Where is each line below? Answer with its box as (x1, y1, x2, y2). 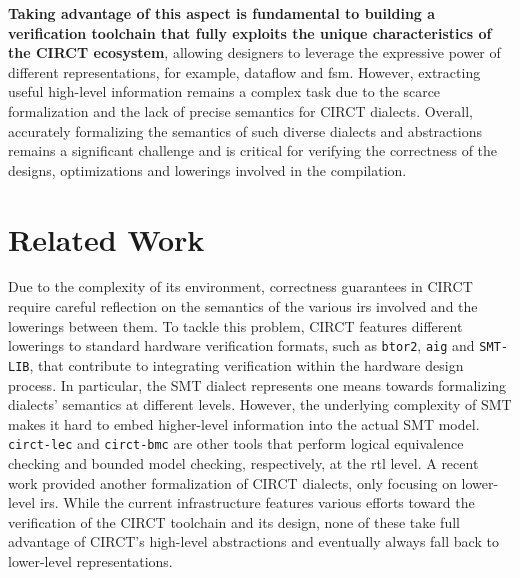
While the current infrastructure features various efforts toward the (63, 492, 475, 513)
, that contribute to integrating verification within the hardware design (29, 354, 464, 375)
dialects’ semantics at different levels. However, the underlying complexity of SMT (8, 394, 512, 415)
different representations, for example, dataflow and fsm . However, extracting (8, 61, 481, 82)
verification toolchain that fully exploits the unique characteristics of (8, 22, 492, 43)
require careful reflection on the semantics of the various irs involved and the (8, 296, 478, 317)
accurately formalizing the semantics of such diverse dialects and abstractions (8, 120, 482, 141)
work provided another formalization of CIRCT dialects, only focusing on (8, 472, 457, 493)
